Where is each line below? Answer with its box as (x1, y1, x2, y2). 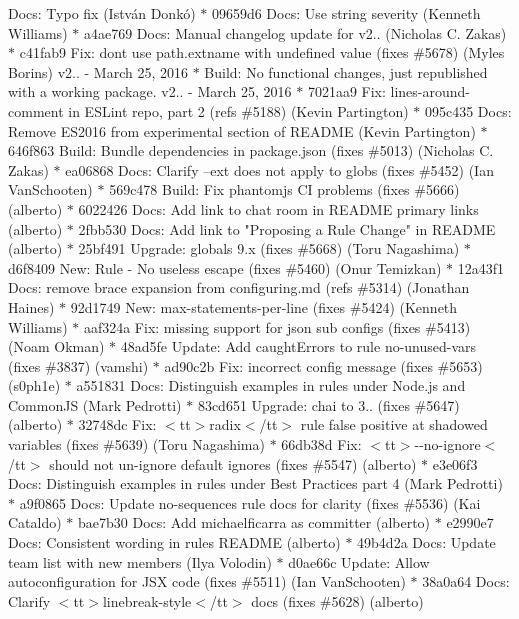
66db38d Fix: (281, 434, 362, 455)
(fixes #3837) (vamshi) (8, 355, 149, 376)
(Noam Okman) (8, 336, 105, 357)
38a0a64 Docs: (422, 571, 510, 592)
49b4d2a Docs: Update (357, 532, 496, 553)
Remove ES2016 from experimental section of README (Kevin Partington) (8, 120, 476, 141)
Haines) (8, 296, 55, 317)
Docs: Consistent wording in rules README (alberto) (8, 532, 341, 553)
